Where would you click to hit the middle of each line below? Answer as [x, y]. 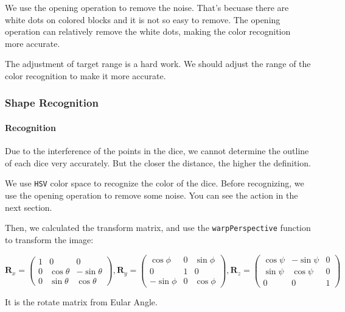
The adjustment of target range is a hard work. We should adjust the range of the [158, 64]
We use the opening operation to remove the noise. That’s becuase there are [147, 7]
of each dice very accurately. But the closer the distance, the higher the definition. [158, 162]
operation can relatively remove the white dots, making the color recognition [148, 31]
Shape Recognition [52, 103]
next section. [29, 207]
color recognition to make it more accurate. [85, 75]
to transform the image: [49, 239]
